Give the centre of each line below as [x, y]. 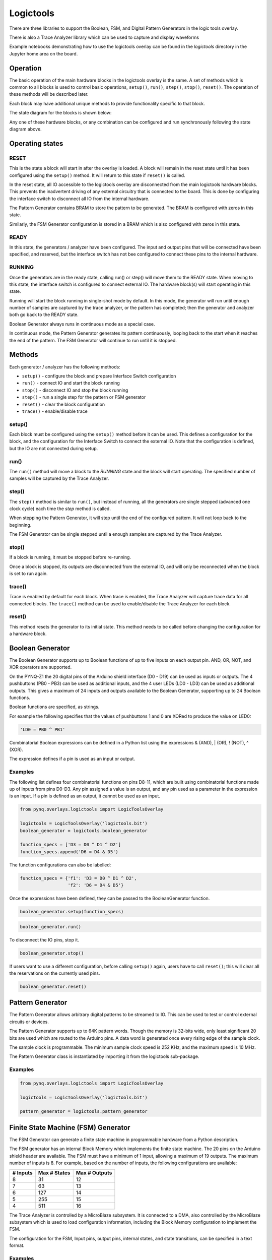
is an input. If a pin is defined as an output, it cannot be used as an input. [85, 796]
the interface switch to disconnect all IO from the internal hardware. [79, 199]
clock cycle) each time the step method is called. [60, 509]
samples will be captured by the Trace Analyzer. [59, 478]
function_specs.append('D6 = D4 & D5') [69, 852]
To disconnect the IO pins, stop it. [44, 939]
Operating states [36, 143]
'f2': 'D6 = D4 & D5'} [96, 885]
